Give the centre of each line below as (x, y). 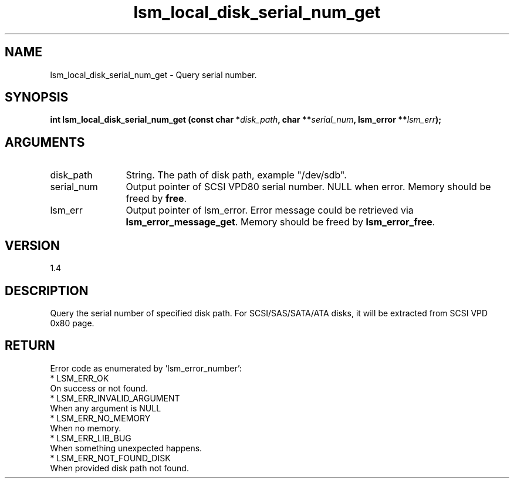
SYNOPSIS (37, 97)
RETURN (30, 346)
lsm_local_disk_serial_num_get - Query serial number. (153, 75)
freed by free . (156, 199)
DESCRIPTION (47, 291)
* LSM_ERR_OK (80, 378)
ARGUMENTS (45, 142)
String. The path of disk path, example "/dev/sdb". (236, 175)
